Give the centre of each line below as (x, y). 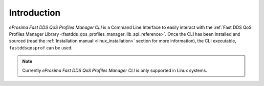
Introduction (35, 13)
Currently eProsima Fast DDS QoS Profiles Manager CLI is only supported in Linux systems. (115, 70)
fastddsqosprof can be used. (41, 48)
